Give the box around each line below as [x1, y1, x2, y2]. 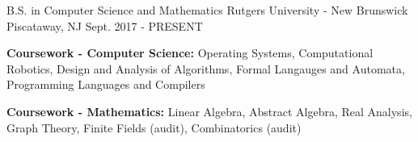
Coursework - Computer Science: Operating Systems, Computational [6, 44, 374, 61]
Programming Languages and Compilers [6, 76, 205, 93]
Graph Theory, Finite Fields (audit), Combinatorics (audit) [6, 119, 302, 136]
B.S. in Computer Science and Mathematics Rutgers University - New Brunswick [6, 2, 408, 18]
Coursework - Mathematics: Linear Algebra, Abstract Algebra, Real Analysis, [6, 102, 412, 119]
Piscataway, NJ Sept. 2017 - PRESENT [6, 17, 203, 34]
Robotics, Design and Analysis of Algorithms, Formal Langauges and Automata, [6, 60, 405, 77]
